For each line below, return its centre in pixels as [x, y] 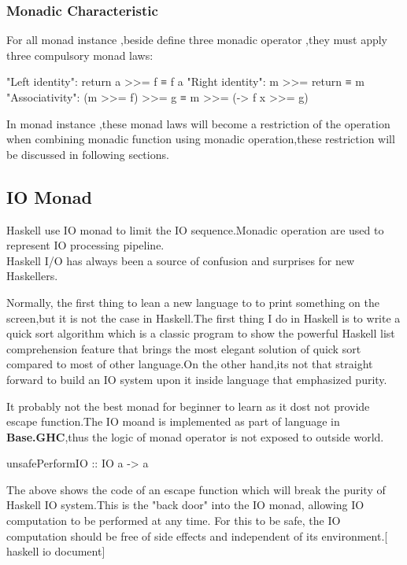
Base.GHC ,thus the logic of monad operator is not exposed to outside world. [195, 436]
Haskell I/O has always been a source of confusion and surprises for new [181, 260]
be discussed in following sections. [88, 154]
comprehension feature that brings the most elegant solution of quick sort [184, 348]
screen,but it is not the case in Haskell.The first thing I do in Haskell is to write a [203, 318]
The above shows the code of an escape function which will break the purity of [196, 489]
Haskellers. [32, 276]
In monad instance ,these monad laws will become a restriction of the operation [198, 123]
